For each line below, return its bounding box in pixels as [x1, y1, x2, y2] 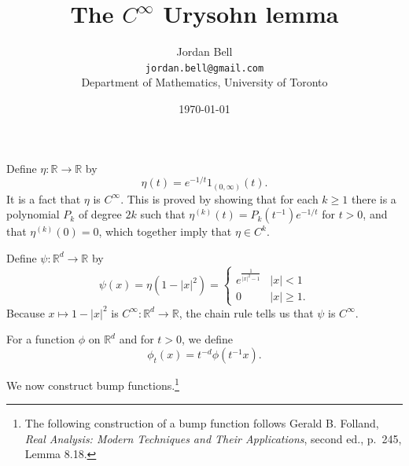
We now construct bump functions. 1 [6, 375, 179, 393]
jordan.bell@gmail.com [145, 62, 264, 74]
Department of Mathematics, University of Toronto [81, 74, 328, 90]
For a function [6, 331, 75, 347]
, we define [182, 331, 233, 347]
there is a [351, 190, 396, 207]
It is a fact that [6, 190, 81, 207]
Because [6, 304, 45, 321]
